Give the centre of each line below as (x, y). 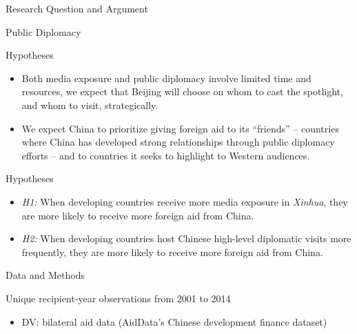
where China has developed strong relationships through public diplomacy (178, 142)
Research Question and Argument (77, 8)
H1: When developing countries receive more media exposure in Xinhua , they (185, 201)
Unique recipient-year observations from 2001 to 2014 (118, 298)
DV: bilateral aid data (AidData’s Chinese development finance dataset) (174, 321)
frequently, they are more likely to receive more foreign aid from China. (172, 252)
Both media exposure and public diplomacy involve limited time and (166, 78)
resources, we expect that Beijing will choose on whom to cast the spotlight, (182, 91)
